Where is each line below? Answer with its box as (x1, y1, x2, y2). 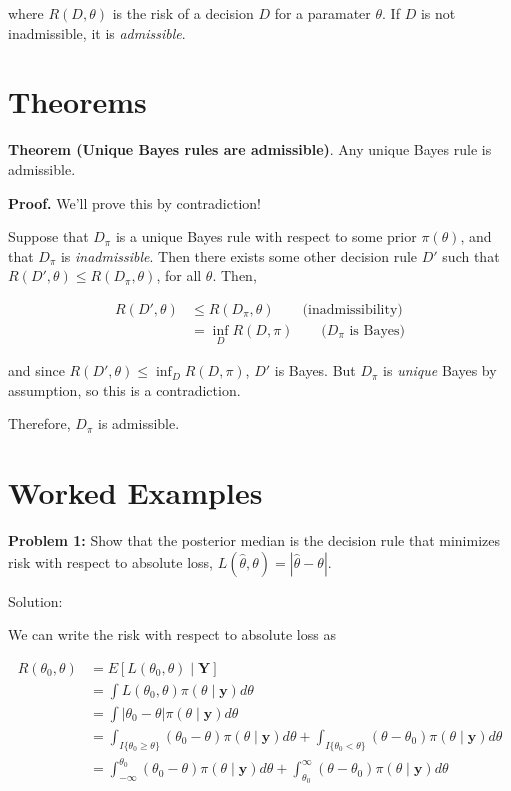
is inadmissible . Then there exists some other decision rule (60, 245, 418, 266)
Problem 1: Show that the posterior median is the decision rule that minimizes (8, 530, 500, 551)
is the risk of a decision (112, 3, 254, 23)
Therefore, (8, 413, 71, 434)
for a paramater (274, 3, 371, 23)
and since (8, 360, 65, 381)
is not (420, 3, 456, 23)
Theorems (8, 81, 147, 122)
